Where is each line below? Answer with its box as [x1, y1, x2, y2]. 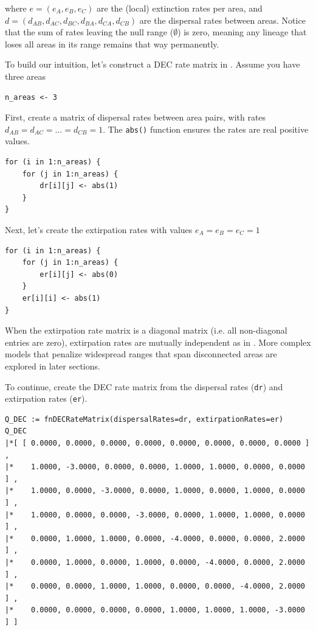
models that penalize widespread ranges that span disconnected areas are [5, 348, 277, 360]
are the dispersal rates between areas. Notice [139, 13, 306, 26]
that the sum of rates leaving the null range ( [5, 26, 174, 38]
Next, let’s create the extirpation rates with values [5, 223, 193, 236]
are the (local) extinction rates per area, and [97, 2, 263, 14]
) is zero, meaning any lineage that [177, 26, 307, 38]
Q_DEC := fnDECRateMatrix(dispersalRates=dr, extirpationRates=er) [5, 415, 284, 424]
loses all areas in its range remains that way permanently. [5, 37, 219, 50]
